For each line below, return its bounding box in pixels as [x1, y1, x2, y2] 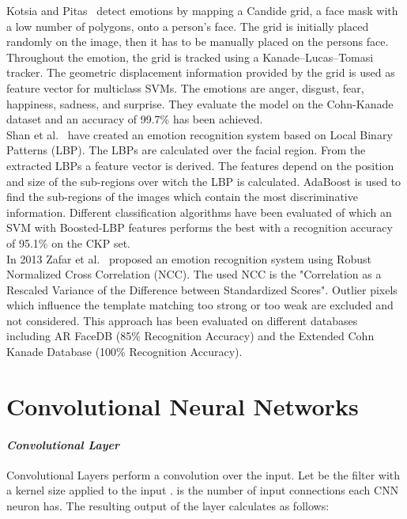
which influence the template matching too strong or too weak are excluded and [6, 297, 394, 313]
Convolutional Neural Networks [6, 389, 359, 422]
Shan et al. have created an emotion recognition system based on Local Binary [6, 126, 393, 142]
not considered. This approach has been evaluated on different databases [6, 312, 358, 328]
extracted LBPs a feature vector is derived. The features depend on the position [6, 157, 394, 173]
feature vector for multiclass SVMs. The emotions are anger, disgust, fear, [6, 79, 364, 96]
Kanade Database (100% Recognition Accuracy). [6, 343, 243, 360]
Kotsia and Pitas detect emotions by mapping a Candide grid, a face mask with [6, 2, 398, 18]
